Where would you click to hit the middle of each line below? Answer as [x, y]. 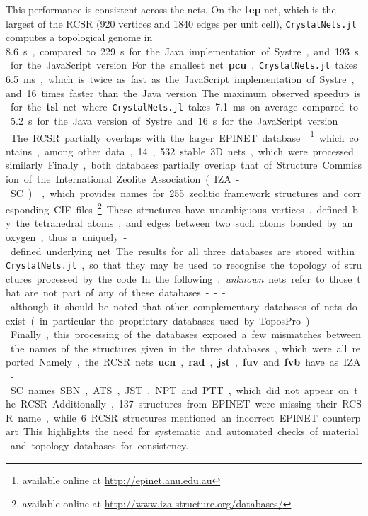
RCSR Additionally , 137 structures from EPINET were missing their [179, 404]
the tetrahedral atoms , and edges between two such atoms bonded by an [184, 223]
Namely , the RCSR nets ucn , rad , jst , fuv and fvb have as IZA [200, 362]
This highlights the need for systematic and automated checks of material [191, 431]
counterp [341, 417]
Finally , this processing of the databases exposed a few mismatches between [186, 334]
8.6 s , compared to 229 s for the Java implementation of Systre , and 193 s [182, 51]
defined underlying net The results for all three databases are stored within [183, 251]
